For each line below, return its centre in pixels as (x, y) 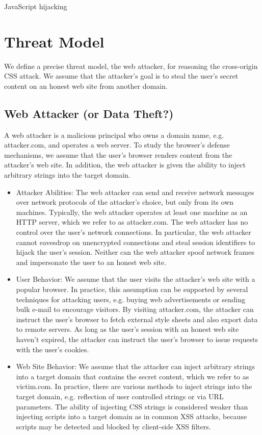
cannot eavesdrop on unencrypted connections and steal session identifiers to (136, 242)
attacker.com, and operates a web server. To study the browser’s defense (117, 145)
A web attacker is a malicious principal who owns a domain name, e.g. (114, 135)
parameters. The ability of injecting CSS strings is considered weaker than (132, 406)
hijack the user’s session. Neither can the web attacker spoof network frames (135, 252)
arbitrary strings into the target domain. (67, 175)
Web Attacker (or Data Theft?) (89, 113)
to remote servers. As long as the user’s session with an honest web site (127, 329)
